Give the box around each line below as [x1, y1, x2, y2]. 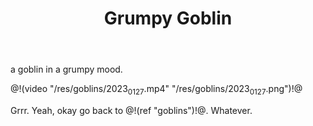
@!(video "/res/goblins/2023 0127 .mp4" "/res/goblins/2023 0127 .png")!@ [10, 83, 303, 97]
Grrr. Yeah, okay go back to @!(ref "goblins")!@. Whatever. [10, 104, 253, 116]
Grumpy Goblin [103, 7, 233, 30]
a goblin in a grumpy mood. [10, 63, 123, 76]
